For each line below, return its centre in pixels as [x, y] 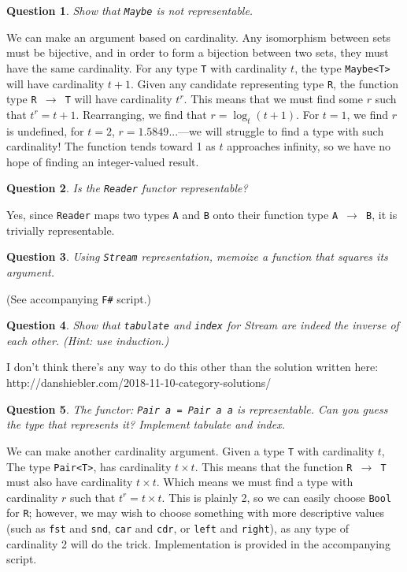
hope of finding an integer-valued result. [103, 161]
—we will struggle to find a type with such [281, 130]
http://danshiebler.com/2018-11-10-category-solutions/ [139, 383]
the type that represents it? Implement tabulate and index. [146, 424]
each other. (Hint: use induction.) [88, 340]
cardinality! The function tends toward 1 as [111, 146]
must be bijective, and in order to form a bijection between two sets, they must [198, 52]
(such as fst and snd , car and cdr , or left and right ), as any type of [178, 528]
